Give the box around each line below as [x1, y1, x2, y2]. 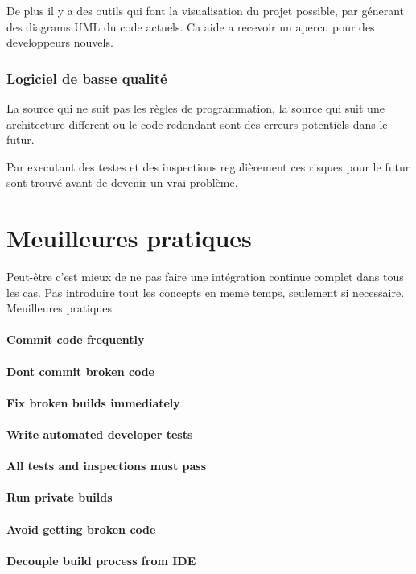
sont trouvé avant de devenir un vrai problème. [6, 174, 238, 191]
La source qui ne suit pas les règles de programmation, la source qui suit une [6, 100, 385, 116]
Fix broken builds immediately [6, 394, 180, 411]
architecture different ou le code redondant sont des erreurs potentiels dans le [6, 115, 388, 132]
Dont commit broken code [6, 362, 154, 379]
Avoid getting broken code [6, 520, 156, 537]
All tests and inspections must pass [6, 457, 207, 474]
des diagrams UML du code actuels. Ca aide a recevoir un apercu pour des [6, 18, 375, 35]
